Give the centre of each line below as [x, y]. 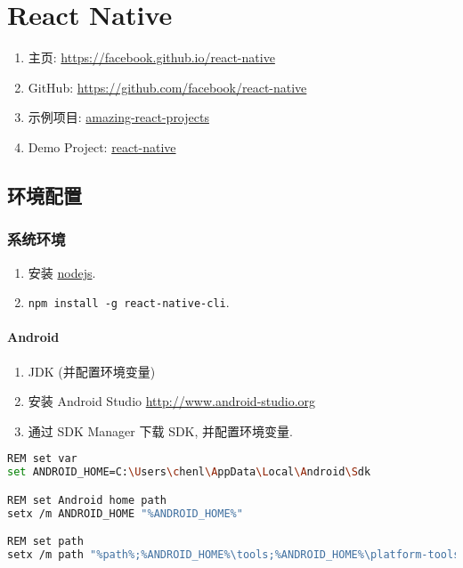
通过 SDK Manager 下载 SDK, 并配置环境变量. [160, 430]
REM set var [42, 459]
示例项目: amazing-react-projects [118, 117]
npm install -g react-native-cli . [129, 302]
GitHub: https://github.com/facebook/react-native [167, 87]
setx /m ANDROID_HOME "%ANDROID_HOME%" [125, 513]
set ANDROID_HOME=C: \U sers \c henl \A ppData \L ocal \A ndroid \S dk [189, 472]
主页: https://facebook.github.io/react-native [151, 57]
